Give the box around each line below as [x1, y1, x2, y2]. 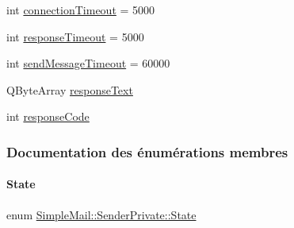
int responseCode [6, 108, 90, 125]
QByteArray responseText [6, 81, 133, 98]
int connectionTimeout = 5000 [6, 2, 155, 17]
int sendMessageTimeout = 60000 [6, 55, 170, 71]
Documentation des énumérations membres [6, 141, 288, 161]
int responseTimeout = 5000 [6, 28, 144, 44]
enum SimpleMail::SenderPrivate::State [6, 206, 197, 222]
